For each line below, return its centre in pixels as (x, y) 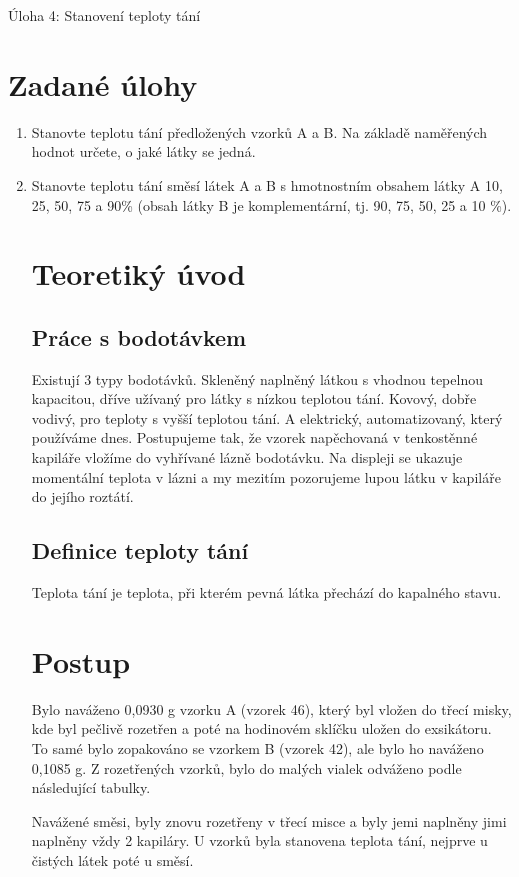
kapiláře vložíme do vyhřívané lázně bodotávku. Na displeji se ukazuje (247, 457)
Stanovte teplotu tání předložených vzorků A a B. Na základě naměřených (259, 131)
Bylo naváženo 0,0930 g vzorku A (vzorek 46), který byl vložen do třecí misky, (271, 708)
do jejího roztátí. (82, 496)
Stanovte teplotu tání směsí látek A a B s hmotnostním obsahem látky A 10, (267, 184)
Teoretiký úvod (138, 273)
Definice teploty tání (140, 550)
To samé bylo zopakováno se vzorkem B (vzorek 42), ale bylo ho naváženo (257, 747)
